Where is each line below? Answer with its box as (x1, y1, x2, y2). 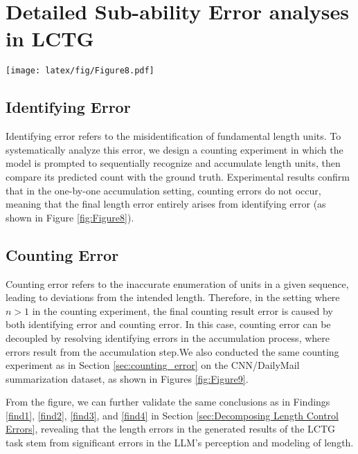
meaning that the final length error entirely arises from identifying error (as (6, 197, 326, 211)
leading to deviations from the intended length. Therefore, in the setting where (6, 290, 340, 305)
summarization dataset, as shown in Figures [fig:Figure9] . (6, 371, 249, 385)
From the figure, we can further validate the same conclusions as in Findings (6, 394, 330, 409)
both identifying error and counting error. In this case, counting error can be (6, 317, 331, 332)
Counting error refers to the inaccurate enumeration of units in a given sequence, (6, 276, 349, 291)
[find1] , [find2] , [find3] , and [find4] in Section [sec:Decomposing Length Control (6, 408, 339, 422)
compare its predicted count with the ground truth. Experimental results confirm (6, 169, 350, 183)
